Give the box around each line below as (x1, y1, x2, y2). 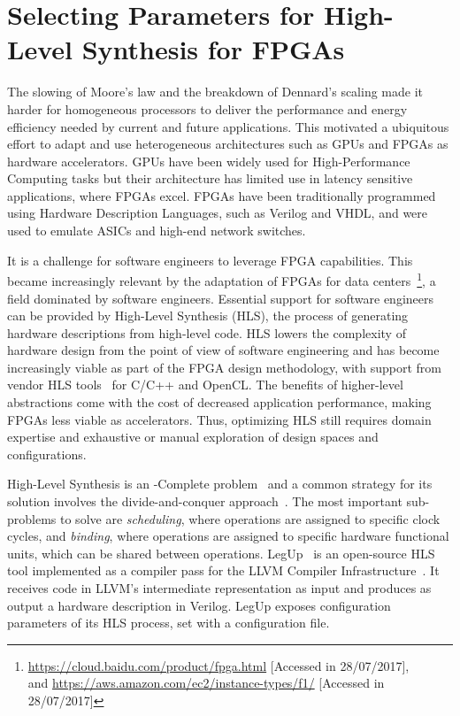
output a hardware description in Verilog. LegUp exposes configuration (7, 596, 391, 614)
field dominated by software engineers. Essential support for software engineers (7, 289, 434, 307)
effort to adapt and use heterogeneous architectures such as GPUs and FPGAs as (7, 135, 448, 153)
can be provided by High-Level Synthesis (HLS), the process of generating (7, 306, 409, 325)
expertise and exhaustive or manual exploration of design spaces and (7, 427, 379, 446)
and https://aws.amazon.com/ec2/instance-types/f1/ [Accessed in (27, 674, 385, 692)
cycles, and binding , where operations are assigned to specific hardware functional (7, 527, 449, 545)
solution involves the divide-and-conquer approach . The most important (7, 492, 402, 511)
